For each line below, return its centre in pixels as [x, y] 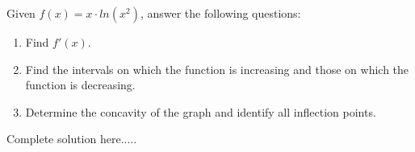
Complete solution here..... [72, 139]
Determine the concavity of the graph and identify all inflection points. [201, 111]
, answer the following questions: [220, 13]
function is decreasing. [80, 85]
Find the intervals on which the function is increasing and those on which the [217, 69]
